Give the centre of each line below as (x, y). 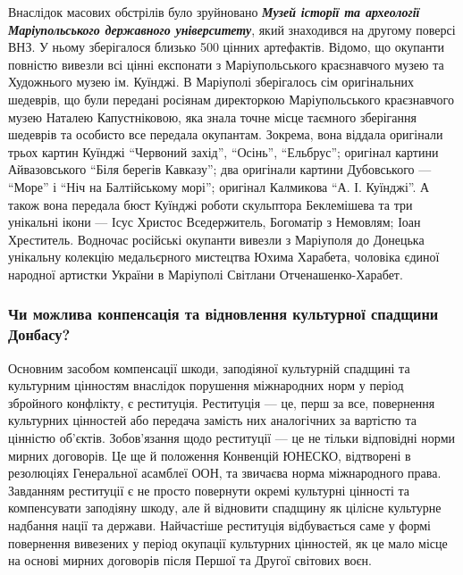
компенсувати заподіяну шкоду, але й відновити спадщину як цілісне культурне (225, 508)
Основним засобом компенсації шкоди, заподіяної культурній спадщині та (209, 367)
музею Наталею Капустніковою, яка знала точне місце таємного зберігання (212, 117)
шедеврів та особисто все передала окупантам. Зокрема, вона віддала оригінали (226, 134)
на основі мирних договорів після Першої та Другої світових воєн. (190, 560)
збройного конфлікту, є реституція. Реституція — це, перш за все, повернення (222, 402)
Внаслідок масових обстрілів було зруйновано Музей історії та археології (214, 12)
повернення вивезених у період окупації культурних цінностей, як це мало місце (228, 542)
